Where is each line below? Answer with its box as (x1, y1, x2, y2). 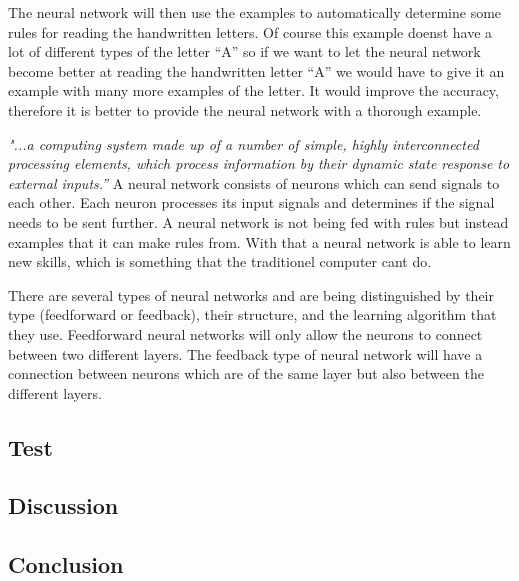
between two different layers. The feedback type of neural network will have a (8, 343, 483, 364)
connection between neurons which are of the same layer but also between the (8, 363, 484, 384)
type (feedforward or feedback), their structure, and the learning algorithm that (8, 304, 497, 325)
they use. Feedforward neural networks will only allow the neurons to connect (8, 323, 483, 344)
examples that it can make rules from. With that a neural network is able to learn (8, 231, 511, 252)
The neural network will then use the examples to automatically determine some (8, 2, 502, 22)
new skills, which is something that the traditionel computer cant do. (8, 251, 432, 272)
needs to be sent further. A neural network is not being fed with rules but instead (8, 211, 509, 232)
